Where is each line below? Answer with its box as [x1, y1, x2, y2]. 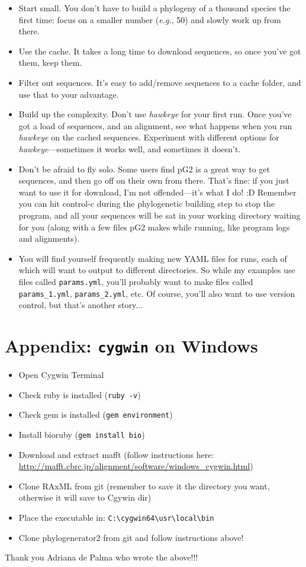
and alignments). [18, 232, 80, 245]
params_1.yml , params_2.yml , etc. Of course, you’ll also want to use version [18, 287, 295, 299]
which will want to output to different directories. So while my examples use [18, 264, 295, 276]
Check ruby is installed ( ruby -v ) [18, 388, 141, 401]
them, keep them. [18, 56, 82, 69]
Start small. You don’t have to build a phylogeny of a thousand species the [18, 2, 291, 14]
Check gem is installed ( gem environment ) [18, 408, 173, 421]
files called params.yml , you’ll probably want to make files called [18, 275, 253, 287]
